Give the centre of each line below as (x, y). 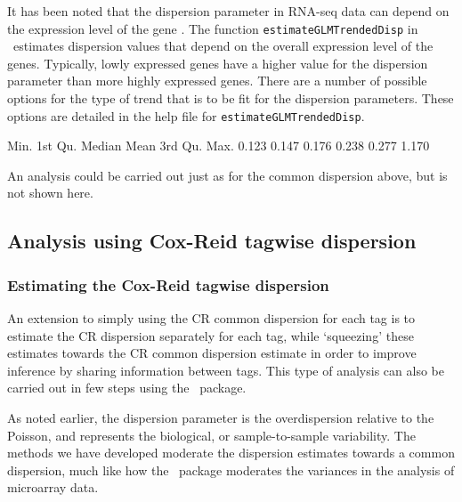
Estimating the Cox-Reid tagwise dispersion (168, 284)
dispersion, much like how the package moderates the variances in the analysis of (231, 470)
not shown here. (50, 193)
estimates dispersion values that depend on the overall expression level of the (223, 46)
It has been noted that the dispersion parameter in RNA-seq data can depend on (228, 11)
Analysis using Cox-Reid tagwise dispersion (212, 241)
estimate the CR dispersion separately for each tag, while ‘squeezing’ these (211, 335)
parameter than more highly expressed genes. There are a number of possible (217, 81)
